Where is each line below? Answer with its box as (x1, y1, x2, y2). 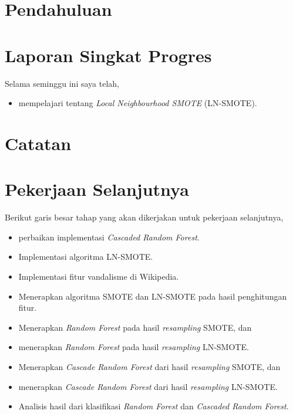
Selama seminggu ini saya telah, (5, 77, 119, 89)
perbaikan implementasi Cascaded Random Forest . (18, 230, 200, 243)
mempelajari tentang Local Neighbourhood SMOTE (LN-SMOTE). (18, 97, 257, 109)
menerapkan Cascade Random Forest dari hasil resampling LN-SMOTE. (18, 380, 278, 392)
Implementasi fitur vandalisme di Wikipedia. (18, 270, 179, 282)
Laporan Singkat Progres (5, 43, 212, 67)
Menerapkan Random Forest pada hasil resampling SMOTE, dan (18, 321, 252, 333)
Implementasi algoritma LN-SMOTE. (18, 250, 153, 263)
